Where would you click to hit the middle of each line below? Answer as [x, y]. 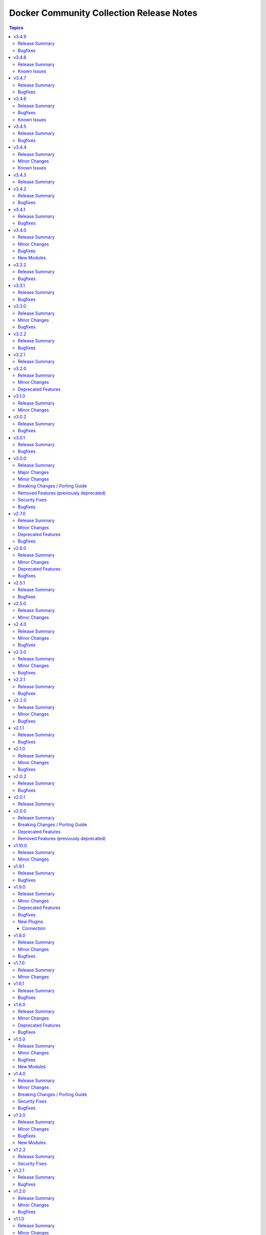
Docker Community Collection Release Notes [103, 13]
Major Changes [33, 472]
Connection [34, 928]
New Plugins [31, 921]
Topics [16, 28]
